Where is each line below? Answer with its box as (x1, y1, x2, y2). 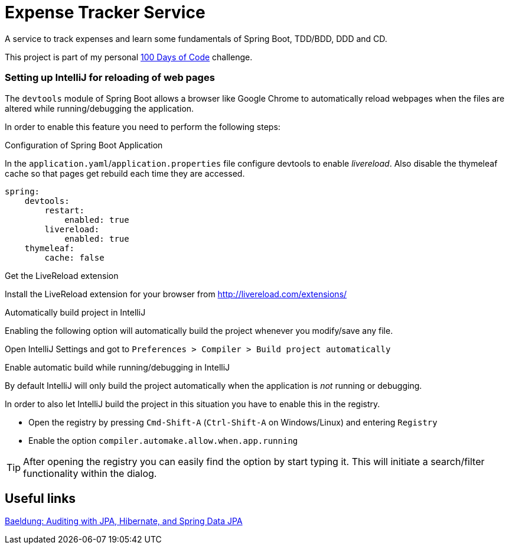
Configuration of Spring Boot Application (5, 139, 163, 150)
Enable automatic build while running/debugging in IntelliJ (5, 362, 230, 372)
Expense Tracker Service (5, 2, 205, 22)
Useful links (5, 490, 76, 506)
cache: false (44, 252, 105, 262)
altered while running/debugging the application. (5, 103, 194, 113)
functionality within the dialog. (23, 467, 157, 479)
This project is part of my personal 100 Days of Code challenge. (5, 51, 253, 62)
